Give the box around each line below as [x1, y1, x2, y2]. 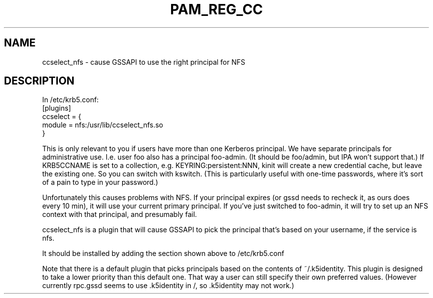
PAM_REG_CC [170, 1, 263, 18]
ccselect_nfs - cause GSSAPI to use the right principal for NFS [42, 57, 246, 66]
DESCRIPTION [4, 75, 75, 87]
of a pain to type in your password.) [42, 178, 158, 187]
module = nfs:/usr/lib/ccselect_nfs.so [42, 121, 163, 129]
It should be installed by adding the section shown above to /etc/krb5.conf [42, 249, 284, 258]
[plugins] [42, 104, 71, 113]
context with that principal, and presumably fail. [42, 210, 197, 219]
